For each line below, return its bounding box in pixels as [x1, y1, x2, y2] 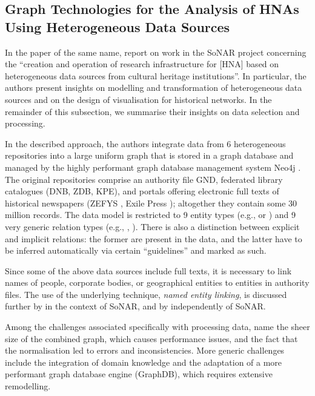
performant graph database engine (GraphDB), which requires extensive [5, 368, 273, 380]
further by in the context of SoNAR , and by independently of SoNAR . [5, 300, 266, 312]
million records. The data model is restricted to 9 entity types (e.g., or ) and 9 [5, 208, 296, 221]
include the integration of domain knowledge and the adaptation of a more [5, 355, 282, 368]
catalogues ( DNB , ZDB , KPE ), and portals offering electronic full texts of [5, 185, 279, 197]
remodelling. [5, 380, 51, 392]
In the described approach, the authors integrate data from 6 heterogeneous [5, 137, 286, 150]
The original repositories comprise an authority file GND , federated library [5, 173, 283, 185]
